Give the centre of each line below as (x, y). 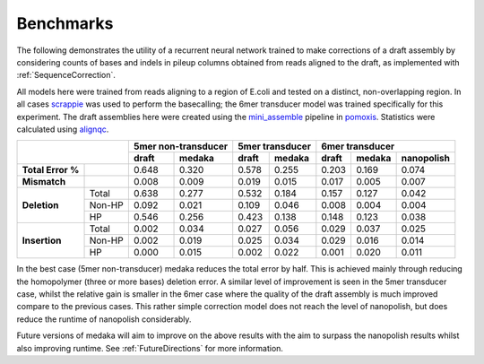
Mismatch (44, 182)
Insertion (42, 240)
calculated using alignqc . (63, 129)
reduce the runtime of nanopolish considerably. (104, 319)
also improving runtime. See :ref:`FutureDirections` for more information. (150, 348)
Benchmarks (65, 23)
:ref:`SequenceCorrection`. (66, 75)
